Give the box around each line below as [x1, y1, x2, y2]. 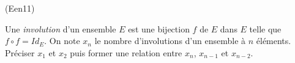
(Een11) [5, 2, 35, 14]
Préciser [5, 46, 35, 59]
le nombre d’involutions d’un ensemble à [94, 34, 246, 47]
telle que [249, 22, 282, 35]
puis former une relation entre [70, 46, 182, 59]
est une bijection [128, 22, 190, 35]
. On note [44, 34, 80, 47]
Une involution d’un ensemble [5, 22, 116, 35]
